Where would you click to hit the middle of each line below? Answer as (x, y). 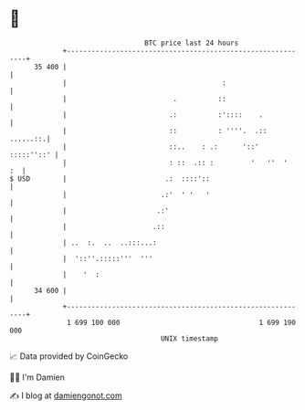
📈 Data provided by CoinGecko (69, 356)
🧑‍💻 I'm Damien (37, 377)
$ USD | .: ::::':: (110, 179)
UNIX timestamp (189, 338)
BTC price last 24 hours (192, 43)
